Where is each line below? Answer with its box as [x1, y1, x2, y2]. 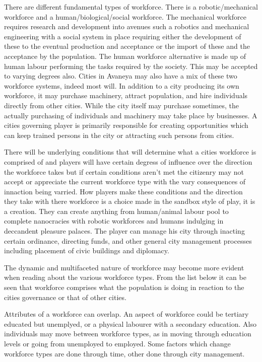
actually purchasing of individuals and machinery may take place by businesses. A [4, 110, 257, 120]
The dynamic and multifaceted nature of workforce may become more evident [4, 262, 244, 272]
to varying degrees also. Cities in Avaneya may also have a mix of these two [4, 70, 237, 81]
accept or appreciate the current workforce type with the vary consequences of [4, 176, 246, 187]
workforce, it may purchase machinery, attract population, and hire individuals [4, 90, 248, 101]
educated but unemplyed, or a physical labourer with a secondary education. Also [4, 318, 256, 329]
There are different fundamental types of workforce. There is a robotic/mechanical [4, 2, 258, 12]
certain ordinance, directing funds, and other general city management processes [4, 235, 252, 246]
